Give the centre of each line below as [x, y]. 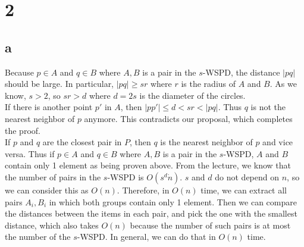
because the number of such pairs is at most [210, 225]
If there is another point [49, 107]
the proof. [23, 130]
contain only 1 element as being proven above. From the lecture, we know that [148, 165]
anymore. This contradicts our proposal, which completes [188, 118]
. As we [283, 84]
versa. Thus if [30, 153]
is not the [268, 107]
